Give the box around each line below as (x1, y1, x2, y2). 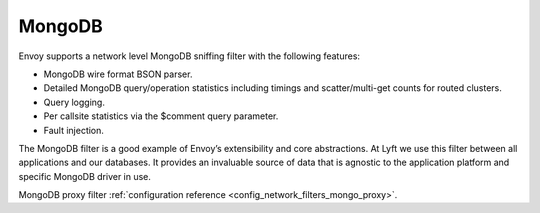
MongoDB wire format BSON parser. (43, 68, 193, 80)
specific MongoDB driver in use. (18, 170, 152, 182)
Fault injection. (43, 124, 105, 136)
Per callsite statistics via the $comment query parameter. (43, 110, 279, 122)
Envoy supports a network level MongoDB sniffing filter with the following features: (18, 50, 360, 62)
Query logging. (43, 96, 105, 108)
